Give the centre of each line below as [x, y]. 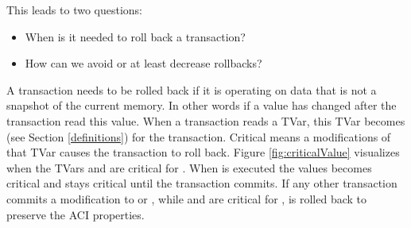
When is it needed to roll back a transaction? [135, 36]
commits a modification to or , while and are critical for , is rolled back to [186, 198]
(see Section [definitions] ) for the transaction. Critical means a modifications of [199, 136]
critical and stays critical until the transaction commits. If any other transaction [202, 183]
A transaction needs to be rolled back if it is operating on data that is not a [192, 89]
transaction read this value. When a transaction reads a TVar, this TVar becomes [206, 120]
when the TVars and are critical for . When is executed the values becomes [189, 167]
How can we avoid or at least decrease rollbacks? [143, 63]
